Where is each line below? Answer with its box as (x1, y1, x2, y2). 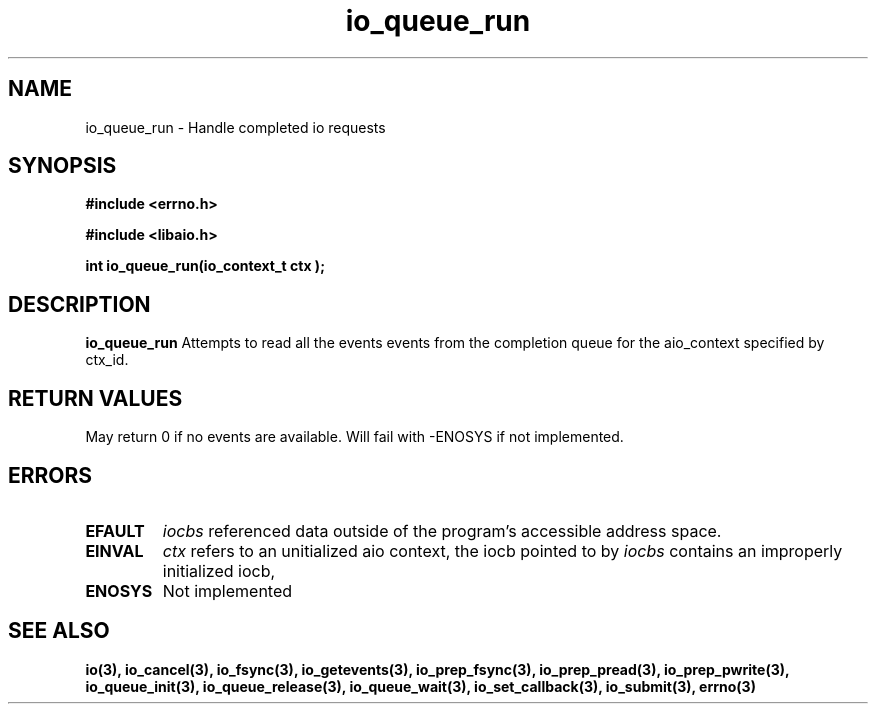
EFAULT (85, 520, 145, 541)
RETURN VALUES (8, 385, 183, 411)
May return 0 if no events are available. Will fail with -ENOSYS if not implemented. (85, 428, 624, 446)
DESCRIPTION (8, 291, 151, 317)
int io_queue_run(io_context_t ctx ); (85, 257, 325, 275)
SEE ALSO (8, 618, 110, 644)
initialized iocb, (162, 560, 276, 581)
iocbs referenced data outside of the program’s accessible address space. (162, 520, 722, 541)
